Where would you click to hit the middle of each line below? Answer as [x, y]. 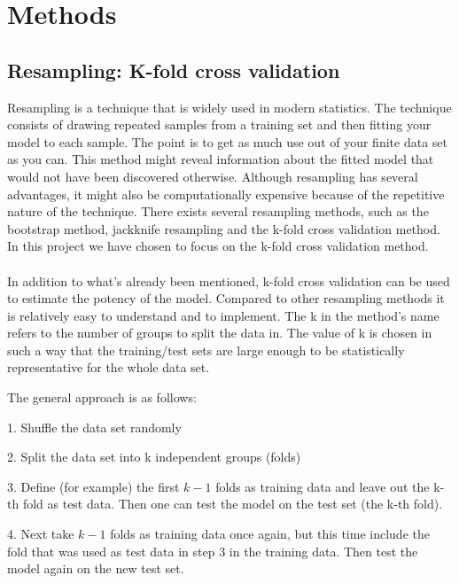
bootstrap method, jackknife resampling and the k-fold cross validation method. [224, 228]
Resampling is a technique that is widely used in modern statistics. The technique [229, 107]
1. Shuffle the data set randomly [94, 427]
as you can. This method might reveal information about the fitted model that [221, 159]
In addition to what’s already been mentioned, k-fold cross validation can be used [229, 280]
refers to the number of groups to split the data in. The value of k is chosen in [220, 333]
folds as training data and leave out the [323, 486]
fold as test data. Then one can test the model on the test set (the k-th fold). [233, 504]
